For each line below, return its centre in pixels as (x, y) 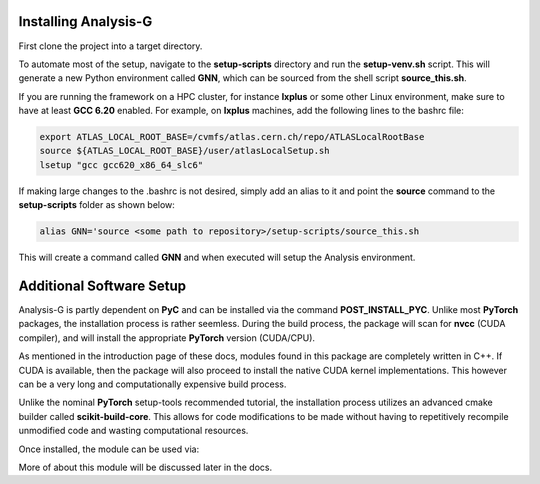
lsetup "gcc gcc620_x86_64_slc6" (121, 164)
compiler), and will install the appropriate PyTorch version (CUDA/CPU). (166, 337)
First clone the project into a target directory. (110, 46)
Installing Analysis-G (85, 21)
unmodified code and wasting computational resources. (133, 431)
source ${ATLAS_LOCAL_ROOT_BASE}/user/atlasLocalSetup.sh (184, 151)
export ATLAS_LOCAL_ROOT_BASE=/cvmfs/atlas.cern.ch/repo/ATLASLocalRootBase (232, 137)
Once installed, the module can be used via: (109, 449)
